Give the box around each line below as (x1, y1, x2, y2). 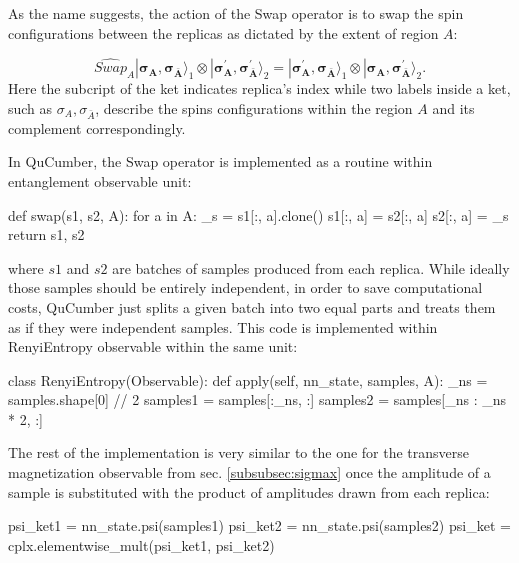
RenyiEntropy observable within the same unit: (8, 336, 298, 357)
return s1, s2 (8, 224, 85, 245)
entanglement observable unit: (8, 170, 192, 191)
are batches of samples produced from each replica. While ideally (112, 257, 510, 278)
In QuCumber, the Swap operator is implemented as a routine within (8, 151, 433, 172)
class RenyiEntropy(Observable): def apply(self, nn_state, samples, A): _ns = (8, 369, 488, 390)
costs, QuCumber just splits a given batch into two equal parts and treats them (8, 296, 496, 317)
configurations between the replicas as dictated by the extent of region (8, 22, 439, 43)
